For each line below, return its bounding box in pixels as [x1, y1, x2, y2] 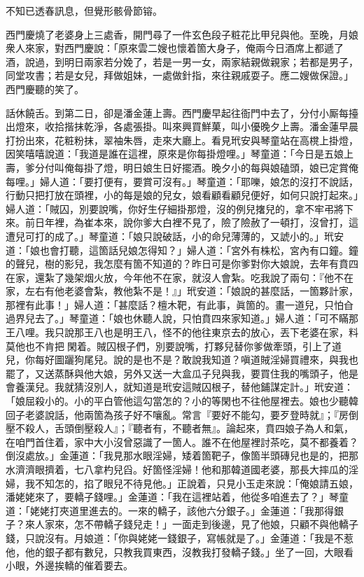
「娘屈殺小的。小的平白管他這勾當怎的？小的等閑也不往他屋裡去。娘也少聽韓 [6, 394, 358, 408]
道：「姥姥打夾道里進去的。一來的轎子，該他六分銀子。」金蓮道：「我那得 [6, 503, 334, 517]
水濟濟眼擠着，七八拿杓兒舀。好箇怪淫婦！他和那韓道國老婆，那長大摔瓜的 [6, 462, 349, 476]
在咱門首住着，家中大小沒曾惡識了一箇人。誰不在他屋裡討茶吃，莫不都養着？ [6, 434, 358, 449]
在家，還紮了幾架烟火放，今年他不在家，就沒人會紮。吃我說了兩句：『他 [6, 270, 334, 284]
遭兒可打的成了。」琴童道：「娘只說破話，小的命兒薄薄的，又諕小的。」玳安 [6, 228, 344, 243]
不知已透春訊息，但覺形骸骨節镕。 [6, 4, 162, 18]
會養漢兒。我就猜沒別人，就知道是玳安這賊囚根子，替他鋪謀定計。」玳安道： [6, 380, 353, 394]
